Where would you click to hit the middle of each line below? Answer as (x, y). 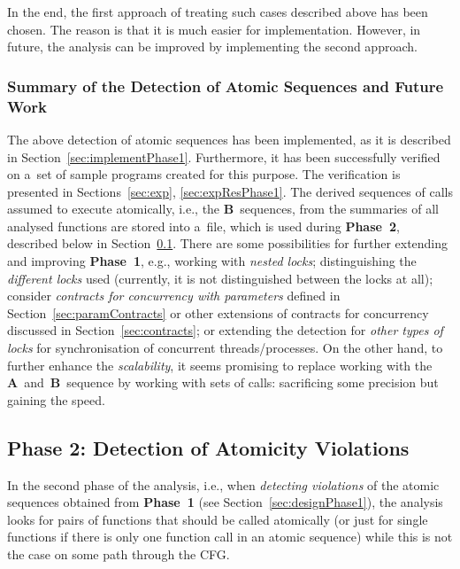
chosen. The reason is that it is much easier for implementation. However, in (214, 29)
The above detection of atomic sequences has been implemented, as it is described (229, 139)
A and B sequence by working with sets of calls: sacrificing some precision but (223, 382)
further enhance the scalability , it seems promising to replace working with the (220, 365)
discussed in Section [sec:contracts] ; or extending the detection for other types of (225, 330)
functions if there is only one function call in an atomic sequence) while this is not (230, 537)
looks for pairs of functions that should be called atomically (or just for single (218, 519)
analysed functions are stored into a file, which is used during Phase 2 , (203, 226)
